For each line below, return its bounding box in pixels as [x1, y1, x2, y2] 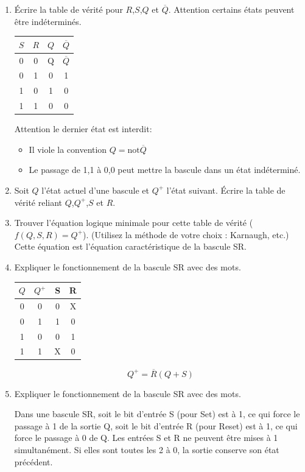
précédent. [14, 455, 53, 468]
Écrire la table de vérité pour [14, 3, 123, 15]
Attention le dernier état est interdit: [14, 122, 152, 135]
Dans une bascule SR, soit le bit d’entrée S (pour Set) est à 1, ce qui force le [14, 407, 300, 420]
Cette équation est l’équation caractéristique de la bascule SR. [14, 240, 247, 253]
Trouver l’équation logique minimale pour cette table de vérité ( [14, 216, 253, 229]
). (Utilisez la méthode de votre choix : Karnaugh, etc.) [83, 228, 289, 241]
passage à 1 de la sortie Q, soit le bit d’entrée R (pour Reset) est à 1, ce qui [14, 419, 298, 432]
